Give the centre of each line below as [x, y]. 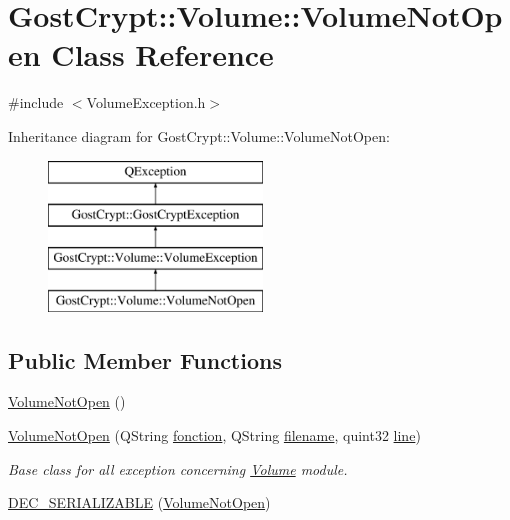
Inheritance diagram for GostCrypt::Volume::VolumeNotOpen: [199, 135]
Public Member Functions [145, 359]
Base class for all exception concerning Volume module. [178, 468]
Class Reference [162, 54]
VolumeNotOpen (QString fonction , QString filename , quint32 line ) [214, 435]
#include [36, 102]
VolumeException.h [146, 102]
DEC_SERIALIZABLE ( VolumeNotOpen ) [139, 502]
